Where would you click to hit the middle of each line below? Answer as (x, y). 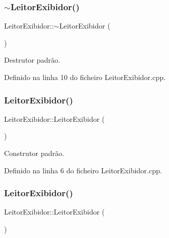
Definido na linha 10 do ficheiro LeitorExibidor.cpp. (85, 77)
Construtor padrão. (34, 153)
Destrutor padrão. (32, 60)
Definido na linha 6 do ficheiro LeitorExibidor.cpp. (83, 170)
